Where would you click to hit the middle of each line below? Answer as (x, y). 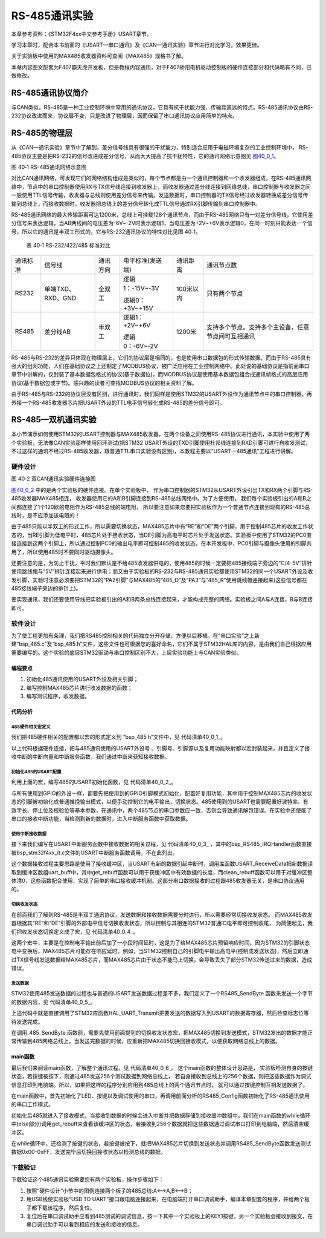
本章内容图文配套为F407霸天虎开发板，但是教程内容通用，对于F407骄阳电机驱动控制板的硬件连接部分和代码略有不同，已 (161, 67)
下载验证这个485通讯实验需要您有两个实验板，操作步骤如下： (88, 1179)
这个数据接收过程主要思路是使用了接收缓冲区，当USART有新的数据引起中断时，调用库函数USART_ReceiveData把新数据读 (162, 864)
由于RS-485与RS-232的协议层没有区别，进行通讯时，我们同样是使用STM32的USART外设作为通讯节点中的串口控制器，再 (162, 394)
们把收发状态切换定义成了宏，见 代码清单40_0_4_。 (75, 931)
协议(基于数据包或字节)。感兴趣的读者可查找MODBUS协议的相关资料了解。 (104, 383)
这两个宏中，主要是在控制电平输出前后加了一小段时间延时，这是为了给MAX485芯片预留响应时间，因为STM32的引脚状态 (161, 942)
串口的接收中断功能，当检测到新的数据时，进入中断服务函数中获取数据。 (101, 819)
